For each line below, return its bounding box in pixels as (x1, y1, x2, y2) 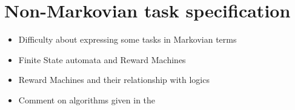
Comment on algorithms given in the (18, 93, 156, 106)
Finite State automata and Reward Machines (18, 53, 186, 66)
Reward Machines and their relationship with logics (18, 73, 210, 86)
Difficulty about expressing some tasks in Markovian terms (18, 33, 237, 46)
